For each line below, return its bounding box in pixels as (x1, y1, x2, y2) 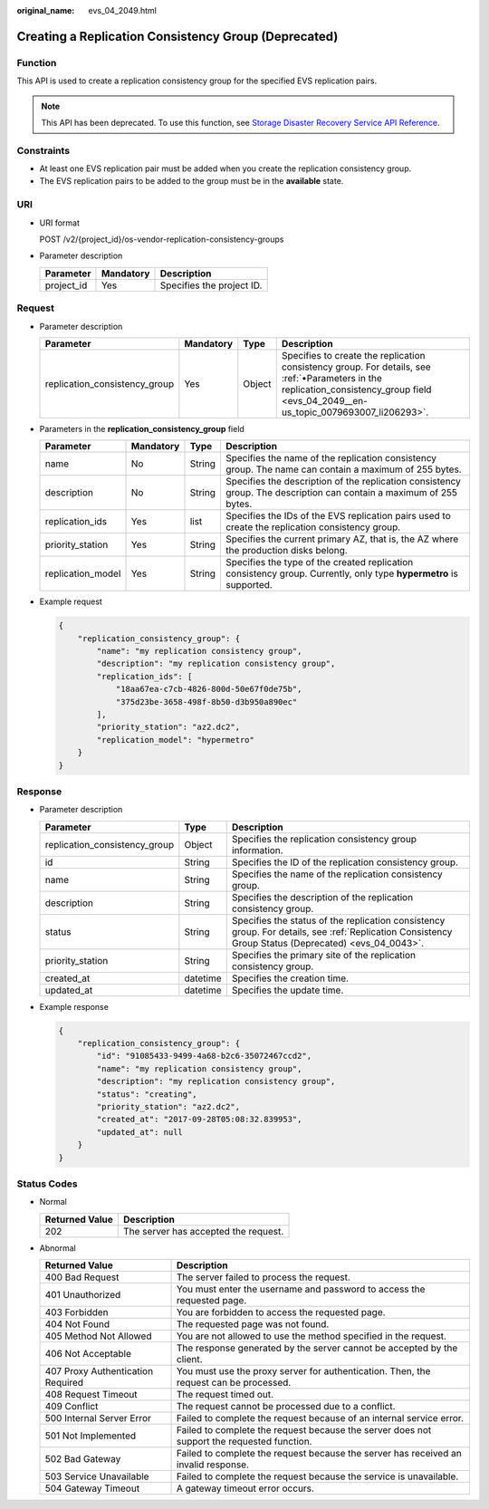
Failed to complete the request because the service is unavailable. (177, 1470, 459, 1483)
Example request (39, 596, 103, 607)
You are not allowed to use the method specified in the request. (177, 1330, 447, 1342)
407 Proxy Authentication (44, 1365, 154, 1378)
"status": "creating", (96, 1089, 198, 1100)
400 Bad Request (44, 1271, 120, 1283)
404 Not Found (44, 1318, 110, 1331)
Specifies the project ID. (159, 279, 263, 292)
